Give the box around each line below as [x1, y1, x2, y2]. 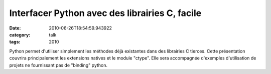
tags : [9, 39, 21, 45]
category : [9, 31, 31, 37]
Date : [9, 25, 21, 31]
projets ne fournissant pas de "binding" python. [9, 62, 108, 68]
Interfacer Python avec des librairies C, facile [9, 7, 202, 18]
